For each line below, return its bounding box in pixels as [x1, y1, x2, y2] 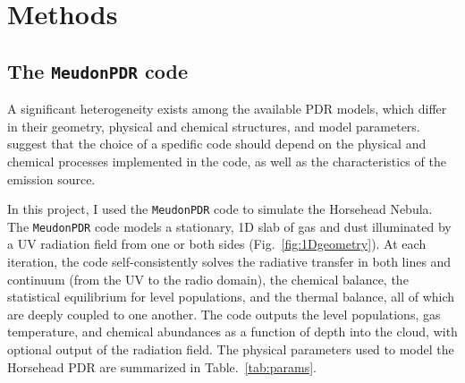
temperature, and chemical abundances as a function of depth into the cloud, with [7, 322, 458, 341]
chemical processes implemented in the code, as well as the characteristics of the [7, 151, 446, 170]
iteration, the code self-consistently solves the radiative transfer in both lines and [7, 252, 452, 271]
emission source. [7, 169, 96, 188]
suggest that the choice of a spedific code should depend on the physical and [7, 134, 427, 153]
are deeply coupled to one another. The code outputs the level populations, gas [7, 304, 441, 323]
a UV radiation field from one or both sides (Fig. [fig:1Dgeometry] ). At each [7, 234, 427, 253]
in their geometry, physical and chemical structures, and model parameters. [7, 116, 420, 135]
